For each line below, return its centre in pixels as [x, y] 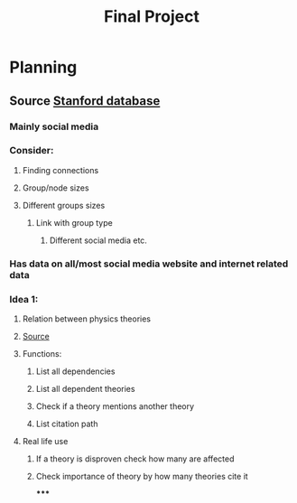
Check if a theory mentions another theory [115, 406]
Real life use [45, 442]
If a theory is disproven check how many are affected [135, 459]
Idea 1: [24, 299]
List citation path [67, 424]
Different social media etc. [98, 240]
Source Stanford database [85, 101]
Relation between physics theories [87, 319]
